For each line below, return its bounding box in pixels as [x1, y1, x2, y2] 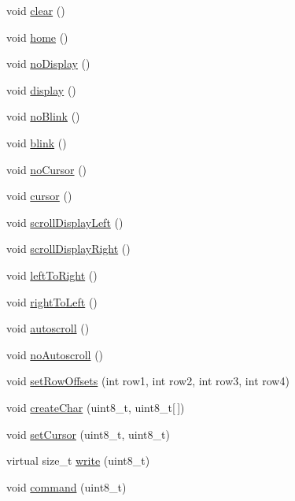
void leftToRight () [6, 266, 98, 283]
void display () [6, 81, 76, 98]
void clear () [6, 2, 65, 18]
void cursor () [6, 187, 72, 204]
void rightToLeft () [6, 293, 98, 310]
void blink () [6, 134, 67, 150]
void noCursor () [6, 161, 87, 177]
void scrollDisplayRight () [6, 240, 131, 257]
